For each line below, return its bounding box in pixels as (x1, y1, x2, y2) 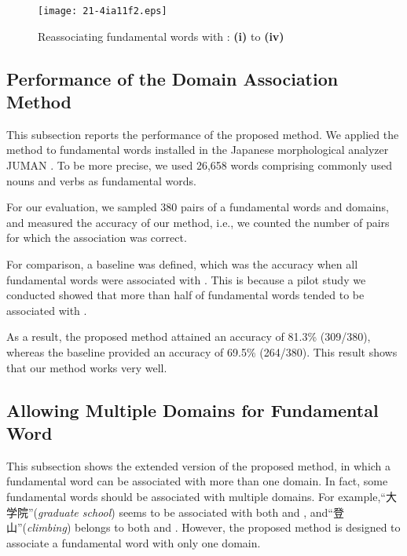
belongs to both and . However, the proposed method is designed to (74, 519, 401, 536)
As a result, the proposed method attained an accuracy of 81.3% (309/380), (6, 328, 371, 345)
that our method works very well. (6, 359, 167, 375)
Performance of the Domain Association (6, 66, 339, 90)
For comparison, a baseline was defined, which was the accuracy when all (6, 256, 358, 272)
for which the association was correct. (6, 229, 187, 246)
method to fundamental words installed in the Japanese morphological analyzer (6, 141, 389, 158)
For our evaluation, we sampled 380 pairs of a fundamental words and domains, (6, 199, 389, 215)
